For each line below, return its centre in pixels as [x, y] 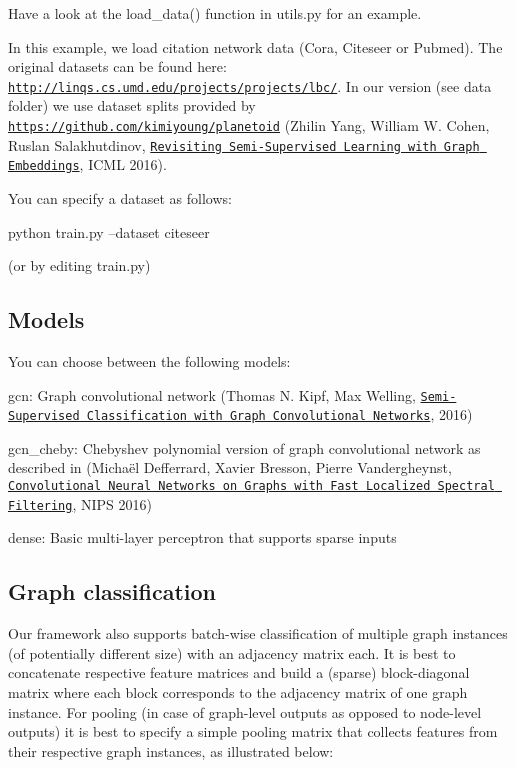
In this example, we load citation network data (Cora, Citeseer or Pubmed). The [255, 46]
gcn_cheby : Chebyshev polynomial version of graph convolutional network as [244, 447]
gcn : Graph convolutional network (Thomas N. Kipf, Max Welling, [212, 394]
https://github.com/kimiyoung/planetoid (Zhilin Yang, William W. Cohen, [249, 125]
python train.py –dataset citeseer [109, 231]
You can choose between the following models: [149, 360]
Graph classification [112, 591]
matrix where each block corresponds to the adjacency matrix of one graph [238, 691]
